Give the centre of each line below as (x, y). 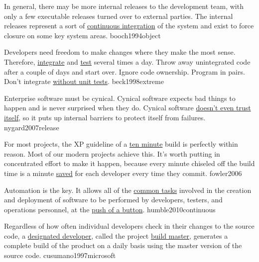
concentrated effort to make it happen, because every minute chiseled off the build (129, 163)
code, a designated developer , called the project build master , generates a (116, 235)
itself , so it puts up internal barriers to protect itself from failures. (105, 117)
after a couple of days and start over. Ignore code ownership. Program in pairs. (125, 71)
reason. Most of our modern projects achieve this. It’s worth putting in (112, 153)
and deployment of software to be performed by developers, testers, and (113, 200)
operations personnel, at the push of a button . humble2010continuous (110, 209)
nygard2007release (32, 127)
